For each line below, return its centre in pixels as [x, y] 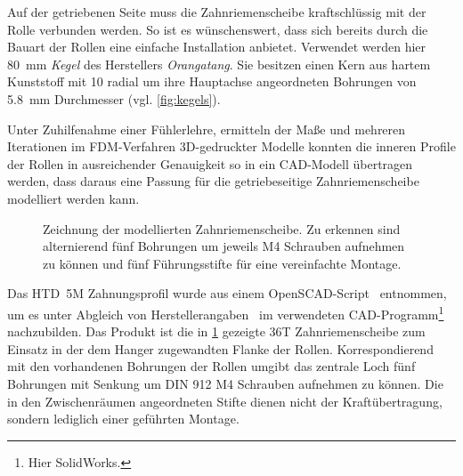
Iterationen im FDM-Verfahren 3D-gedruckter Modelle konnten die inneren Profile [231, 146]
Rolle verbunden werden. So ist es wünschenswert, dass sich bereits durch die [218, 29]
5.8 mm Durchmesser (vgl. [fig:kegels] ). [114, 98]
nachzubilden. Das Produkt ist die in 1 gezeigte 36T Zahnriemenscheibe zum [216, 331]
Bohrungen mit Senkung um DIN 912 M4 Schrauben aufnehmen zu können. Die [225, 383]
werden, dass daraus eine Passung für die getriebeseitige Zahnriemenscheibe [213, 181]
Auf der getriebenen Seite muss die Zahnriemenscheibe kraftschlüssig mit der [217, 12]
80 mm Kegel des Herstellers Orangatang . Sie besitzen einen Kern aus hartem [219, 64]
